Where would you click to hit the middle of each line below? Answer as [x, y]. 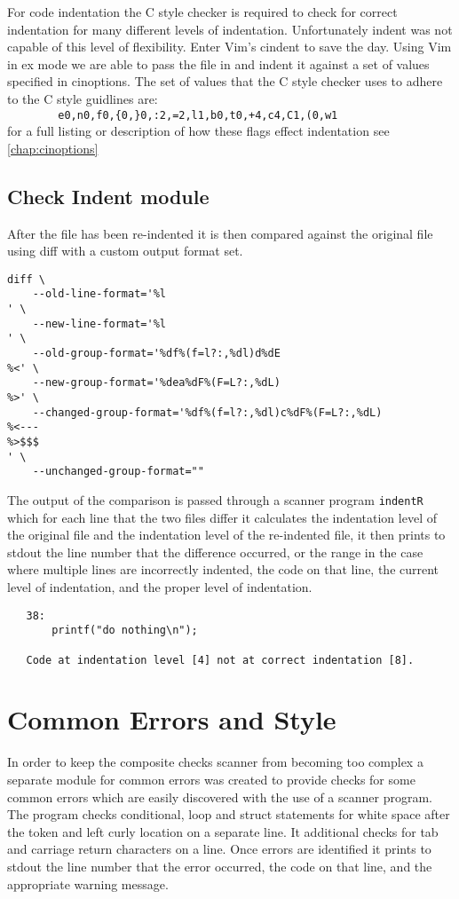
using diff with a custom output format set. [125, 251]
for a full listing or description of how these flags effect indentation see [198, 131]
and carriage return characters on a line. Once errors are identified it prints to [219, 849]
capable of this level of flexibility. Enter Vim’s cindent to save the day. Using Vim [229, 47]
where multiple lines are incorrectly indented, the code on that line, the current [223, 569]
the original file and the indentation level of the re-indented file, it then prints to [226, 535]
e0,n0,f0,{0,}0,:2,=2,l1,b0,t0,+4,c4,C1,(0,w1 [198, 115]
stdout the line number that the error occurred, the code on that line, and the [220, 866]
